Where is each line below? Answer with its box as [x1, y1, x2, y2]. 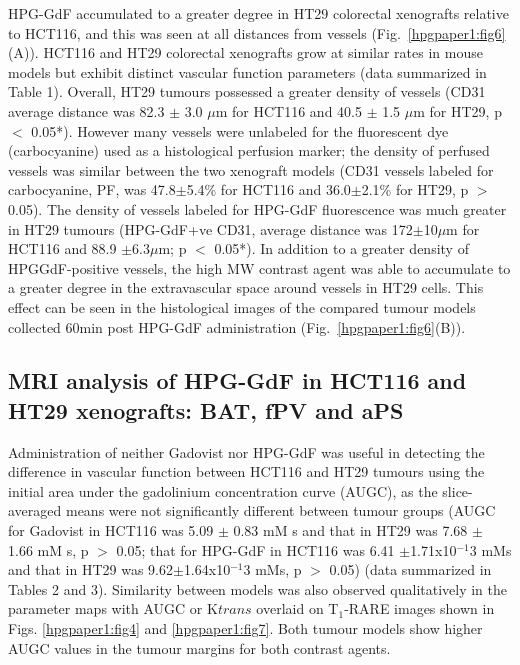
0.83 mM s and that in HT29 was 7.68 [233, 520, 468, 541]
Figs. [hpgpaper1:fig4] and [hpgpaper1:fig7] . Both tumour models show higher [8, 618, 483, 639]
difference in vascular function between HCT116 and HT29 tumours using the [8, 461, 485, 482]
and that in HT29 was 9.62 [8, 559, 173, 580]
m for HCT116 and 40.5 [215, 100, 362, 121]
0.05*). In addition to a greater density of [214, 238, 469, 259]
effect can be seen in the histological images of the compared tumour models [8, 296, 476, 317]
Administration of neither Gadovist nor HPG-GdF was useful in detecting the [8, 441, 485, 462]
